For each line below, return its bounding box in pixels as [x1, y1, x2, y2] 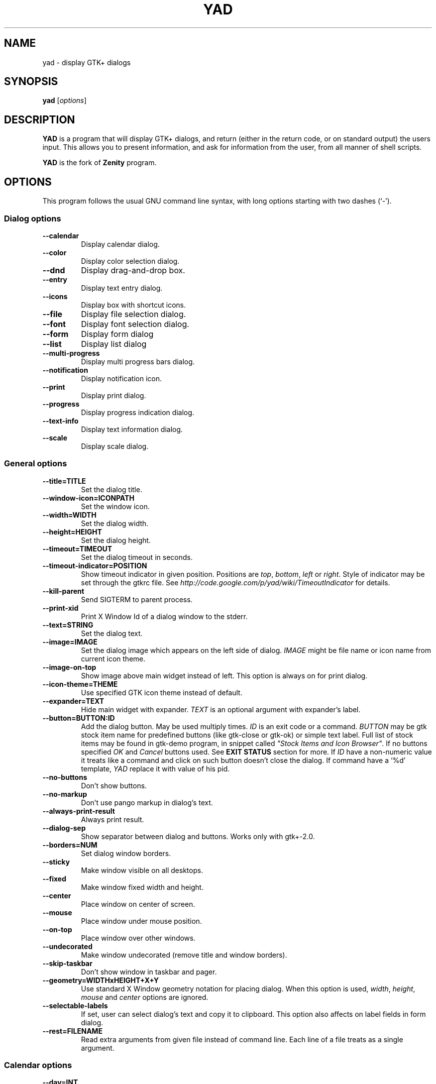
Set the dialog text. [81, 629, 143, 638]
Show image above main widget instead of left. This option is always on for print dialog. [81, 671, 368, 680]
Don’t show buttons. [81, 781, 147, 790]
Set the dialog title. [81, 485, 142, 494]
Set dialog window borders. [81, 849, 171, 858]
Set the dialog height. [81, 536, 151, 544]
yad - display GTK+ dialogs [42, 58, 131, 67]
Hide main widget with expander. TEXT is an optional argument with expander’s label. [81, 705, 361, 714]
